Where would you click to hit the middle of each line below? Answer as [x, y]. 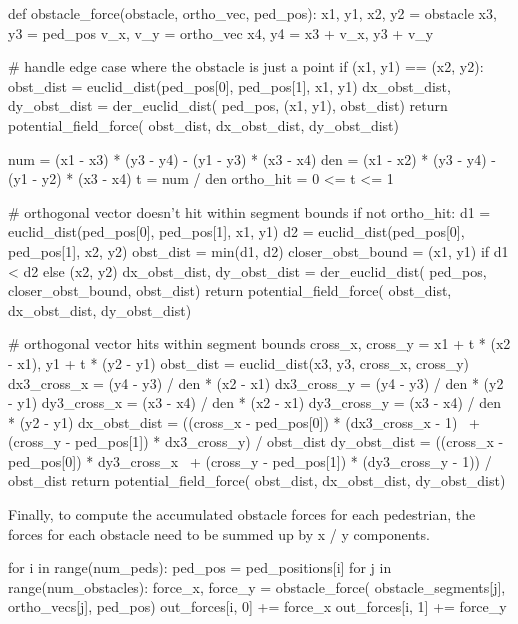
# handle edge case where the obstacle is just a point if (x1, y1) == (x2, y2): [246, 66]
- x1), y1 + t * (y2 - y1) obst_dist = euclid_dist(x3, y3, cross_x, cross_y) [239, 362]
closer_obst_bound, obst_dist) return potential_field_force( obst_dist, [230, 290]
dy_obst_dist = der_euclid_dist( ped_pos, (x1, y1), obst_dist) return [228, 105]
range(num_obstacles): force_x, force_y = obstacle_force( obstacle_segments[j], [257, 586]
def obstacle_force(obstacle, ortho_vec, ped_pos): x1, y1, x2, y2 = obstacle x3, [252, 13]
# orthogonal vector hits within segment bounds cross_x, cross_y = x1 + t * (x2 [259, 343]
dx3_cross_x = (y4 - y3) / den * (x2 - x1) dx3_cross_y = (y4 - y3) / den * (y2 [256, 382]
